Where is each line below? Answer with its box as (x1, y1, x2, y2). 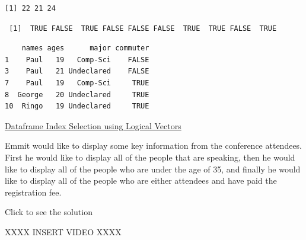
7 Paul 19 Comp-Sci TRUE (5, 78, 149, 87)
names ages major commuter (21, 44, 149, 53)
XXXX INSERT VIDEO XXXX (5, 225, 122, 238)
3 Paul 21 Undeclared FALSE (5, 67, 149, 76)
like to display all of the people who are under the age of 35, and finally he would (5, 162, 301, 175)
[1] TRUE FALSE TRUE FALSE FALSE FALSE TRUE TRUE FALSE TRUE (9, 24, 277, 33)
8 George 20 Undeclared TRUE (5, 90, 149, 99)
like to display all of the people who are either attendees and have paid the (5, 174, 277, 187)
